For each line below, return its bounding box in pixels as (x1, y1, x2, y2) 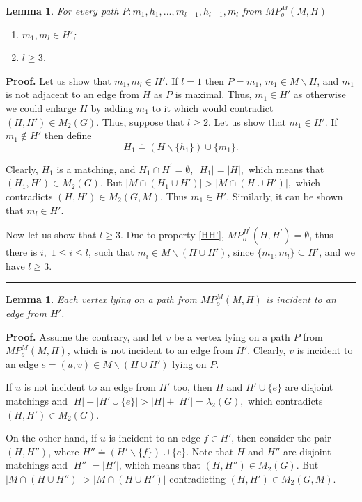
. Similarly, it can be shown (226, 188, 343, 203)
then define (44, 128, 92, 143)
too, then (173, 380, 212, 394)
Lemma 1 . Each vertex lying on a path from (6, 292, 198, 307)
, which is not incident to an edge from (67, 343, 233, 357)
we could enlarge (6, 100, 77, 115)
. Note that (186, 444, 234, 458)
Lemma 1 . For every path (6, 3, 119, 17)
